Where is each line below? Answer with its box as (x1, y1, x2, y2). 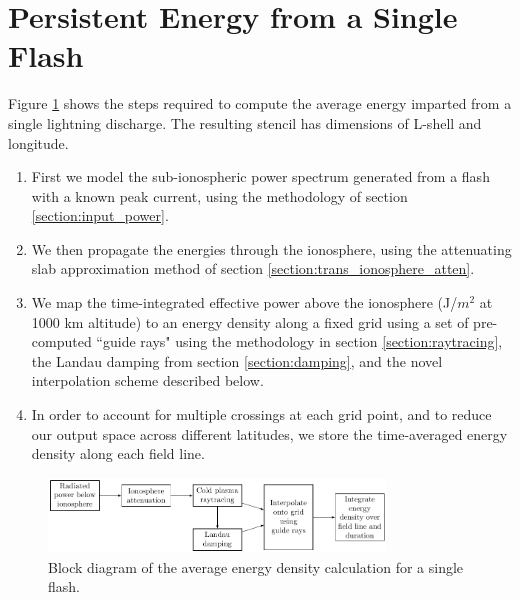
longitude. (8, 132, 69, 153)
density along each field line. (31, 443, 205, 464)
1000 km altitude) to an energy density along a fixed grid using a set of (31, 311, 469, 332)
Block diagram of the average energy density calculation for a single (48, 556, 464, 577)
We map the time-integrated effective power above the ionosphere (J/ (31, 292, 458, 313)
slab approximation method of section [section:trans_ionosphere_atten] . (31, 258, 475, 279)
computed (31, 331, 92, 352)
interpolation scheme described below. (31, 370, 264, 391)
